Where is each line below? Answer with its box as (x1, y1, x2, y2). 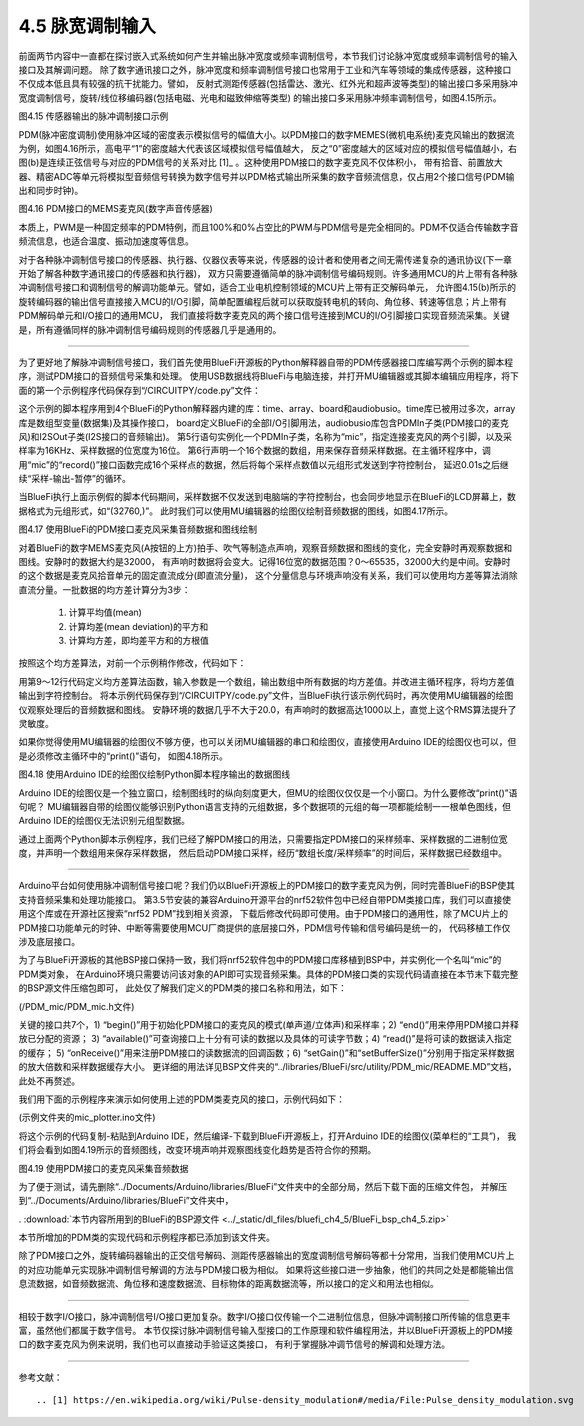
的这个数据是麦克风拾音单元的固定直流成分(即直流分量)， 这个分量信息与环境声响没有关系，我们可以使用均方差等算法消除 (18, 570, 519, 582)
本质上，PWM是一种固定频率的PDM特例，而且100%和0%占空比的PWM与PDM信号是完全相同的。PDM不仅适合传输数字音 (18, 221, 519, 233)
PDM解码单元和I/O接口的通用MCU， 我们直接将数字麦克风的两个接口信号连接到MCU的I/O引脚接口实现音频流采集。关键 (18, 310, 510, 322)
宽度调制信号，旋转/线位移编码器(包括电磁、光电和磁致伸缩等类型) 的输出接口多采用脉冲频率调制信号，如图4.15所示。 (18, 91, 502, 104)
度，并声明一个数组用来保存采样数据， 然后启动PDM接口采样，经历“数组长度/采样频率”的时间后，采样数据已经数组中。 (18, 847, 508, 859)
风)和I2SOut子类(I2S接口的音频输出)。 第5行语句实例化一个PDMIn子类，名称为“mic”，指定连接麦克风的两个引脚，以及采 (18, 430, 513, 442)
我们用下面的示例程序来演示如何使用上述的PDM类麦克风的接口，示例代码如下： (18, 1093, 345, 1105)
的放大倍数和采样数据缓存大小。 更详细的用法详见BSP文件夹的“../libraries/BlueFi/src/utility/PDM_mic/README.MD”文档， (18, 1061, 517, 1073)
